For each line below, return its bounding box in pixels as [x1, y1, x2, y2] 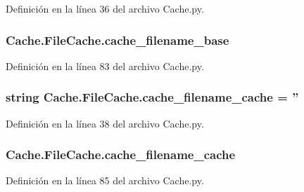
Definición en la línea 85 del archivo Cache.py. [6, 173, 204, 188]
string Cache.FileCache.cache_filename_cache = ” [6, 88, 299, 106]
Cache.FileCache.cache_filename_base [6, 31, 229, 48]
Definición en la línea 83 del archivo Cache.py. [6, 58, 204, 73]
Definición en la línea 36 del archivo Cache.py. [6, 1, 204, 15]
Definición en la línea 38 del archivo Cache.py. [6, 116, 204, 130]
